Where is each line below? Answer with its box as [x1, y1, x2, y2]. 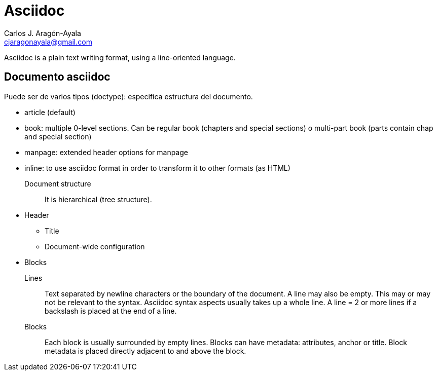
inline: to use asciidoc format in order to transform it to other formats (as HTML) [24, 163, 290, 172]
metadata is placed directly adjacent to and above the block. [45, 346, 246, 355]
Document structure [24, 179, 91, 188]
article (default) [24, 107, 76, 117]
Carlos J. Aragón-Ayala [4, 28, 81, 37]
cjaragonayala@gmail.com [4, 37, 92, 46]
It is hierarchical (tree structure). [45, 195, 152, 204]
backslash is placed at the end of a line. [45, 306, 177, 315]
